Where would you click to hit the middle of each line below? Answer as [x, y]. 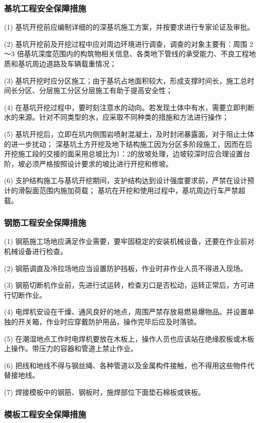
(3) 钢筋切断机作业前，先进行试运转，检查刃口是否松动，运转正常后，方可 [126, 285]
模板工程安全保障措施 [45, 414]
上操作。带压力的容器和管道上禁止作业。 [71, 348]
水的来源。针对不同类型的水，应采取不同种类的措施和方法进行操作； [116, 117]
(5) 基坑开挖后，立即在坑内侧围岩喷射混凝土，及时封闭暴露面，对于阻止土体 [129, 134]
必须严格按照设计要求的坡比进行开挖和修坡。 [99, 163]
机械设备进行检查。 [36, 251]
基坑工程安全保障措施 [45, 8]
